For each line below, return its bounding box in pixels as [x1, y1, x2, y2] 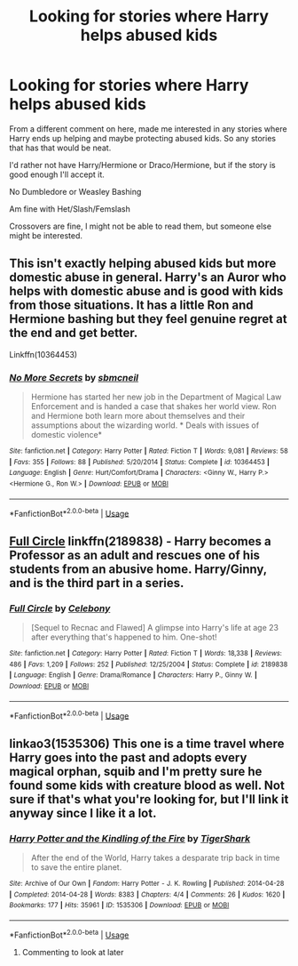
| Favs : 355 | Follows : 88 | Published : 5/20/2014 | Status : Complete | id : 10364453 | [9, 457, 271, 466]
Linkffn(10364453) [9, 349, 78, 359]
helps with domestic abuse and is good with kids [9, 284, 284, 299]
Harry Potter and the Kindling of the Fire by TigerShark [9, 832, 251, 844]
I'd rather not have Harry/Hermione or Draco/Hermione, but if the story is [9, 159, 277, 170]
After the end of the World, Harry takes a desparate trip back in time [30, 852, 280, 863]
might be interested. [9, 229, 82, 241]
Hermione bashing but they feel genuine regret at [9, 311, 287, 326]
